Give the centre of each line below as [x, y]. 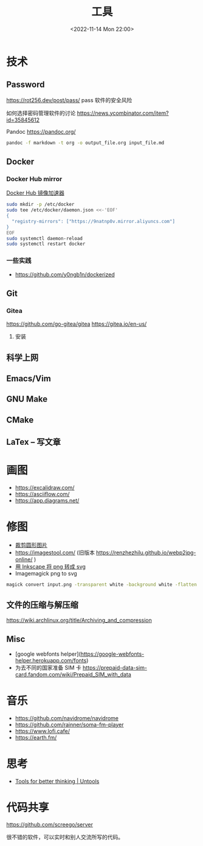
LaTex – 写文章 [33, 442]
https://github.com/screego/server [50, 825]
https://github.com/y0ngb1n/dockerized [65, 274]
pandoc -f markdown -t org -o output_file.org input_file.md [85, 143]
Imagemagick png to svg [46, 574]
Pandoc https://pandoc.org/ [41, 131]
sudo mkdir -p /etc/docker [40, 205]
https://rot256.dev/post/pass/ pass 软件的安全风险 [69, 100]
